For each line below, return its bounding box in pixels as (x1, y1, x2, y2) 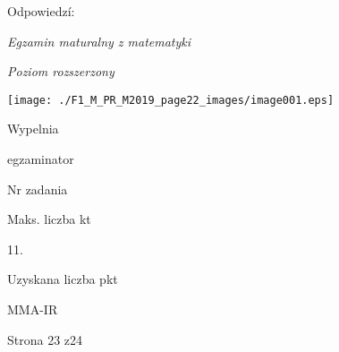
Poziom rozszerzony (7, 62, 114, 81)
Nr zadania (7, 179, 68, 198)
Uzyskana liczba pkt (7, 270, 118, 288)
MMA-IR (7, 300, 58, 318)
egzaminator (7, 150, 74, 168)
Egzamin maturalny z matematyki (7, 31, 191, 50)
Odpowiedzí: (7, 2, 75, 20)
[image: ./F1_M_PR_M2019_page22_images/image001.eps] (7, 93, 335, 107)
